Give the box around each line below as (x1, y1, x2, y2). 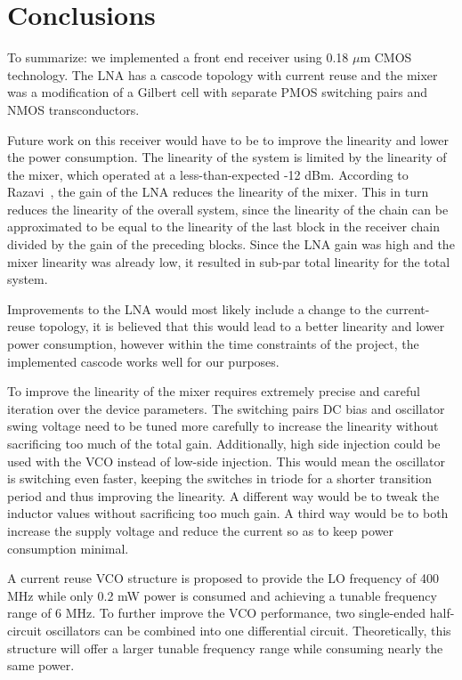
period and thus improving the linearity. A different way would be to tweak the (7, 486, 440, 505)
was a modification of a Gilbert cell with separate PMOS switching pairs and (7, 83, 428, 101)
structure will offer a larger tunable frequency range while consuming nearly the (7, 638, 443, 657)
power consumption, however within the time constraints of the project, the (7, 335, 419, 353)
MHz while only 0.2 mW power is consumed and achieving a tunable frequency (7, 586, 437, 604)
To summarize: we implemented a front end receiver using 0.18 (7, 48, 349, 67)
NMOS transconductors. (7, 100, 140, 118)
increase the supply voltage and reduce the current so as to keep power (7, 521, 394, 539)
